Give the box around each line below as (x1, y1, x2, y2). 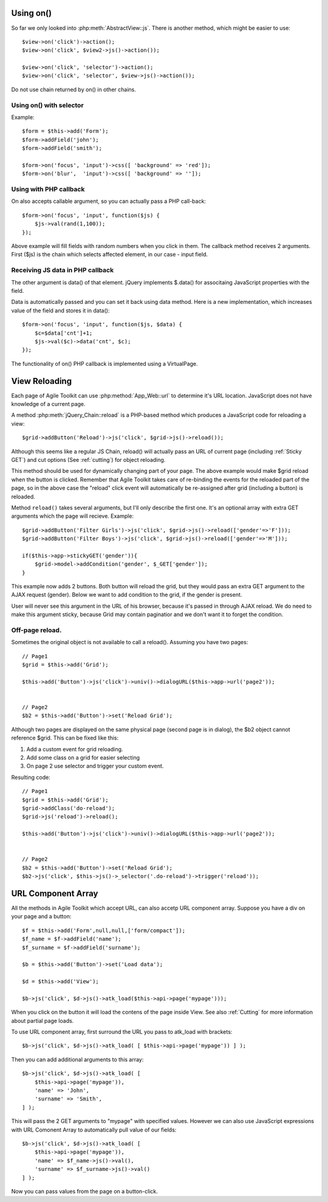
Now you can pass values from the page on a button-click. (11, 1187, 158, 1195)
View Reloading (11, 376, 72, 386)
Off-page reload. (11, 626, 62, 634)
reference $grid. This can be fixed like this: (11, 734, 119, 741)
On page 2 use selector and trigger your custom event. (26, 763, 164, 770)
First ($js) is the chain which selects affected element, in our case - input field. (11, 251, 208, 258)
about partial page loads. (11, 1017, 74, 1024)
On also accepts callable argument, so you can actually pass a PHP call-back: (11, 197, 207, 205)
